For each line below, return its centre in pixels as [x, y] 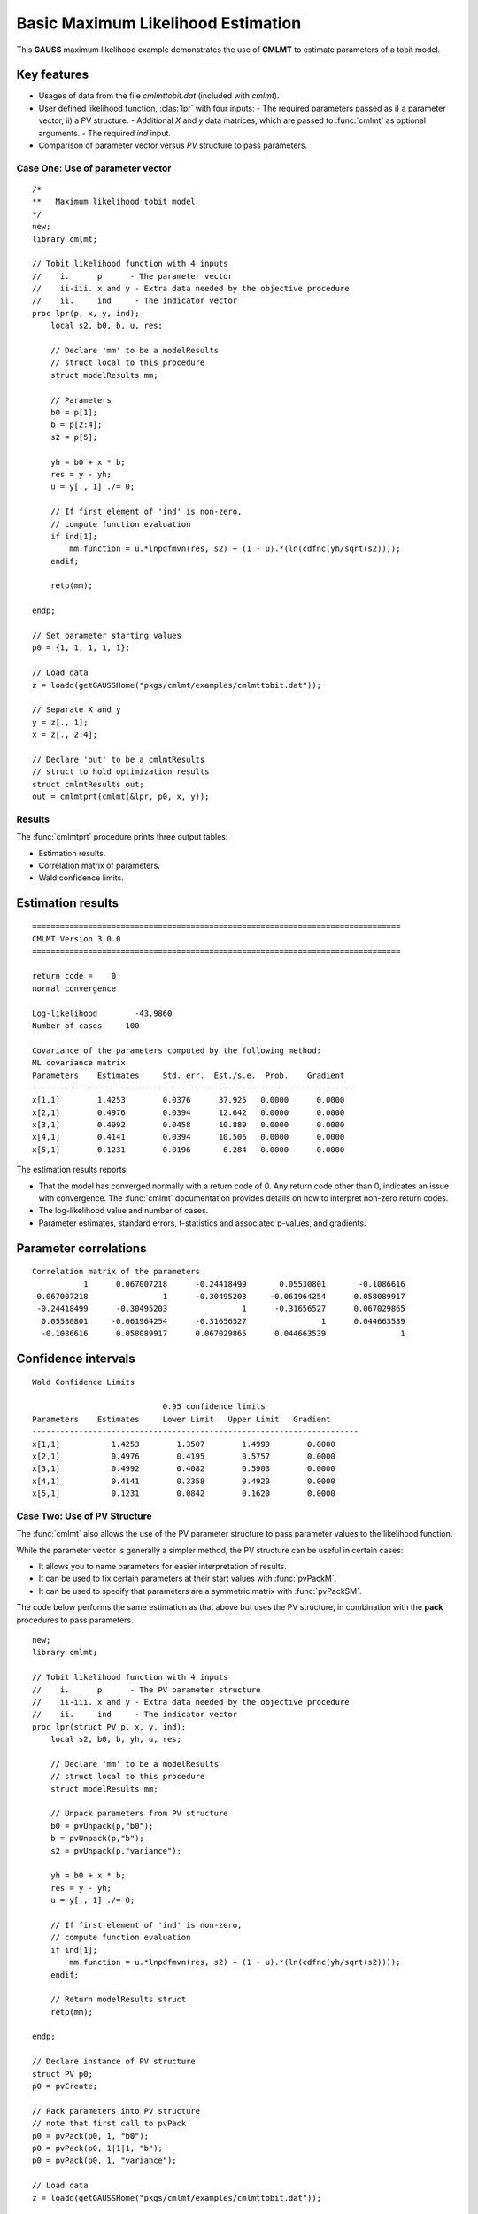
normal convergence [74, 988]
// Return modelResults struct [118, 2000]
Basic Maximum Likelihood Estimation [159, 23]
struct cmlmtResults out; [89, 784]
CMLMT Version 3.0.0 [77, 939]
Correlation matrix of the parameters [116, 1272]
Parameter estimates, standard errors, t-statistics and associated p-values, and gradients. [202, 1223]
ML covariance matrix [79, 1063]
